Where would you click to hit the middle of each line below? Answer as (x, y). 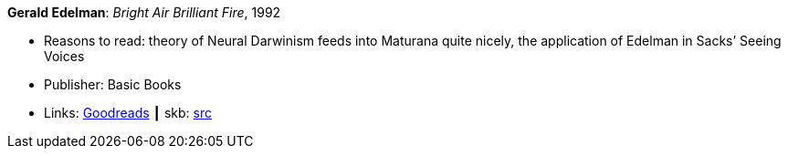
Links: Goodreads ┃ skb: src (128, 113)
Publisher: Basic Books (113, 84)
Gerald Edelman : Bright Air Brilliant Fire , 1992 (144, 12)
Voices (64, 56)
